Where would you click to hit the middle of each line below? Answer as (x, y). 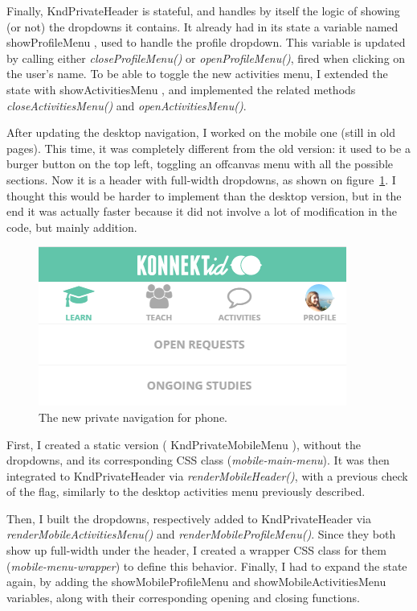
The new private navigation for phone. (133, 417)
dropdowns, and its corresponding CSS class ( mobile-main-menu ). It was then (198, 460)
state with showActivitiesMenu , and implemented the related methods (181, 89)
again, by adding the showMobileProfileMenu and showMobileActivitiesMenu (196, 582)
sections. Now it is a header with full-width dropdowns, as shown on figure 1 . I (201, 179)
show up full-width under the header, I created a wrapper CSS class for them (196, 550)
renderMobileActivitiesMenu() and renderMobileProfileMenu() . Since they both (201, 534)
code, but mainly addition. (72, 227)
